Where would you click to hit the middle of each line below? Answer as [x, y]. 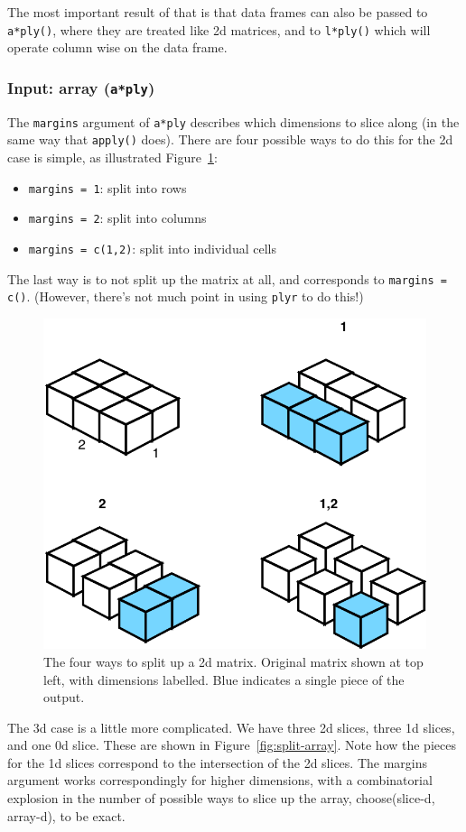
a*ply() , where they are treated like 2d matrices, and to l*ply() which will [219, 29]
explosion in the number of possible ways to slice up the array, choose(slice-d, [221, 798]
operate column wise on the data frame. [117, 47]
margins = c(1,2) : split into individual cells [152, 248]
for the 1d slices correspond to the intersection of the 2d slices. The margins [218, 762]
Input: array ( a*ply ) [81, 87]
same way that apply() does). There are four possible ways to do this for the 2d [230, 139]
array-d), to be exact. [66, 815]
